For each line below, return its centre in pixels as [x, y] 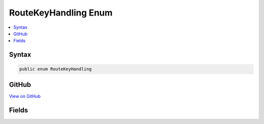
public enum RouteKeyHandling [55, 69]
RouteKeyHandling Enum [61, 13]
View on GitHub [25, 96]
